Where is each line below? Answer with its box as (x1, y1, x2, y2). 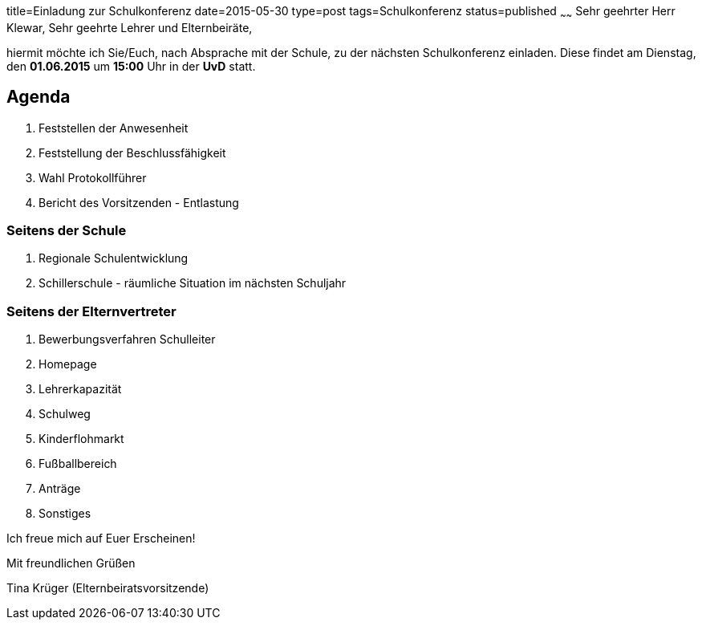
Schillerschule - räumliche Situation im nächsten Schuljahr (39, 276, 347, 291)
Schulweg (39, 407, 91, 421)
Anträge (39, 482, 81, 496)
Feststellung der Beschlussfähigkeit (39, 145, 226, 160)
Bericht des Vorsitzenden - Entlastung (39, 195, 239, 209)
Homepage (39, 357, 97, 372)
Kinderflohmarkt (39, 432, 124, 446)
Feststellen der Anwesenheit (39, 120, 189, 135)
